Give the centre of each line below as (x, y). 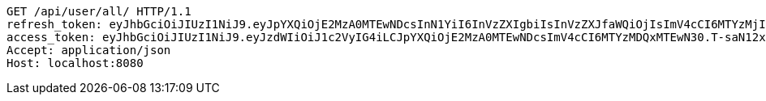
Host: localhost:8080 (75, 63)
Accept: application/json (89, 50)
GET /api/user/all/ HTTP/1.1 (99, 11)
